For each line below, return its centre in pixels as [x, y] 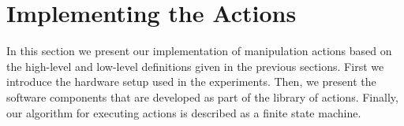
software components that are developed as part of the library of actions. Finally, [202, 96]
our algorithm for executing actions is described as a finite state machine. [184, 112]
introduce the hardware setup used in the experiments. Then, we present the [191, 82]
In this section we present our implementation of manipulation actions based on [199, 51]
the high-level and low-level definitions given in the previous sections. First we [195, 66]
